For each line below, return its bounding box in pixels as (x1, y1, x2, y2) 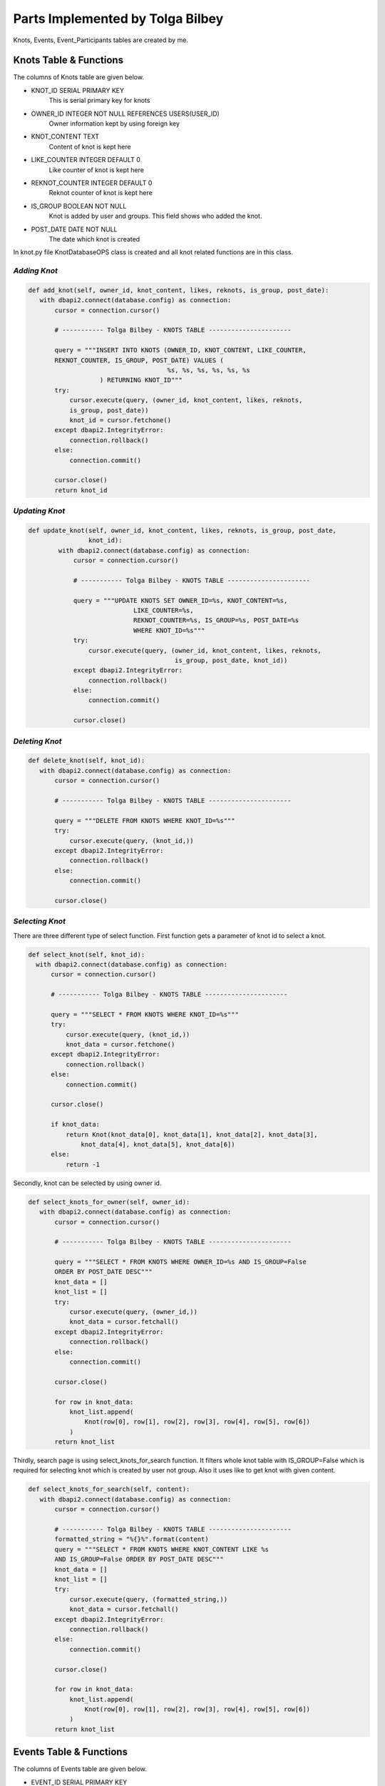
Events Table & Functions (13, 1746, 128, 1758)
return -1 (65, 1160, 100, 1168)
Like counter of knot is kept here (48, 165, 144, 174)
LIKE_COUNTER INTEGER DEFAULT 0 (31, 156, 140, 164)
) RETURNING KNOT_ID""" (99, 376, 183, 384)
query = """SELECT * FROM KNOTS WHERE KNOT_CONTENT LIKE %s (54, 1545, 269, 1553)
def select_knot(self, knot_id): (28, 950, 145, 959)
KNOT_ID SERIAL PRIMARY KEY (31, 86, 125, 94)
